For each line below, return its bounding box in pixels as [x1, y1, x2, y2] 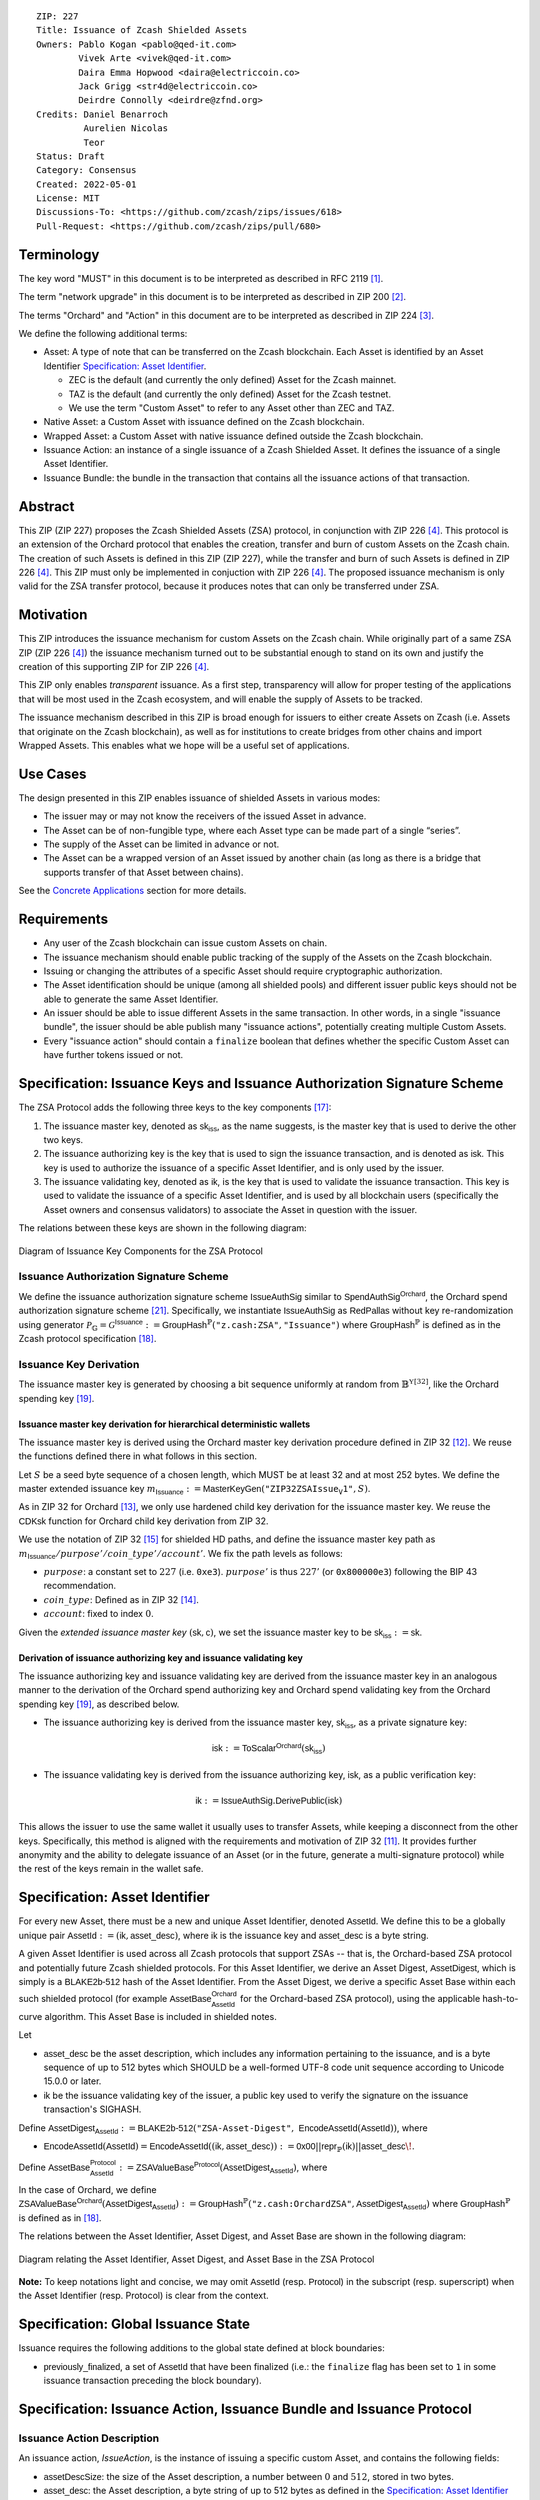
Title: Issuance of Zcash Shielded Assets [36, 25, 248, 36]
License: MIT [36, 193, 100, 204]
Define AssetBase [18, 2161, 91, 2173]
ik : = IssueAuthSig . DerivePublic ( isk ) [195, 1795, 343, 1806]
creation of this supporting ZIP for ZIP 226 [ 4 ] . [18, 661, 210, 672]
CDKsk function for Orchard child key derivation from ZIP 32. [18, 1515, 269, 1527]
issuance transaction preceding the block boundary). [43, 2375, 262, 2387]
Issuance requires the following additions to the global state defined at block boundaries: [18, 2342, 385, 2354]
